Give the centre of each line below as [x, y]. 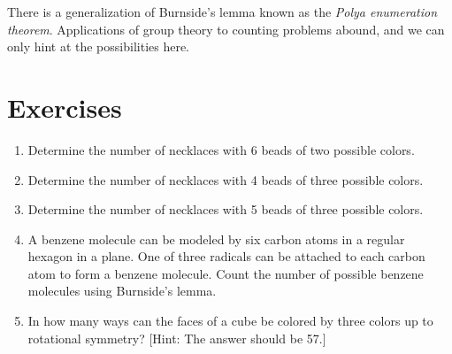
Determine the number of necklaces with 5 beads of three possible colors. [226, 209]
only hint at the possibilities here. [99, 46]
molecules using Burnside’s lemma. [122, 291]
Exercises [65, 107]
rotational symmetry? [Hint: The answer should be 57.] [177, 338]
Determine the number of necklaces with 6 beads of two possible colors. [221, 149]
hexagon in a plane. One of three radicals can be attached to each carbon [226, 256]
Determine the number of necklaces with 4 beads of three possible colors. [226, 179]
